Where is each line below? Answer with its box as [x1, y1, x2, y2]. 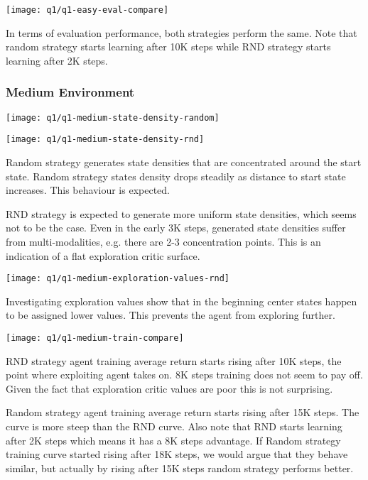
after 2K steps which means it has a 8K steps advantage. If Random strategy [6, 432, 341, 447]
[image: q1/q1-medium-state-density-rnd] [6, 134, 205, 145]
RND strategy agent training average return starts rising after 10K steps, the [6, 353, 342, 368]
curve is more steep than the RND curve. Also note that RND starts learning [6, 419, 342, 433]
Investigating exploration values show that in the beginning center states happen [6, 293, 357, 308]
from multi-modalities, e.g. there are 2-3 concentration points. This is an [6, 234, 321, 249]
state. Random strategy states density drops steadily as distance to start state [6, 168, 346, 183]
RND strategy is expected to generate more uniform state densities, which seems [6, 206, 357, 221]
